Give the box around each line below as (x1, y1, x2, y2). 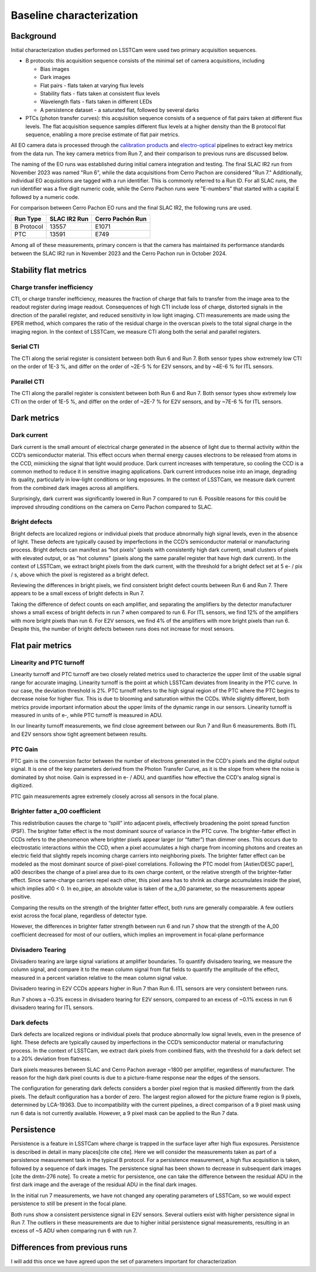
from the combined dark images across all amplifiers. (11, 484, 139, 491)
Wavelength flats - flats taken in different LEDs (40, 98, 152, 105)
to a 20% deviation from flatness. (11, 1055, 91, 1062)
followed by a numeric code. (11, 193, 80, 200)
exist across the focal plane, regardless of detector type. (11, 912, 147, 919)
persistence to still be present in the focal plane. (11, 1200, 127, 1207)
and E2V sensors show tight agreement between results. (11, 731, 147, 738)
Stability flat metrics (11, 265, 87, 275)
